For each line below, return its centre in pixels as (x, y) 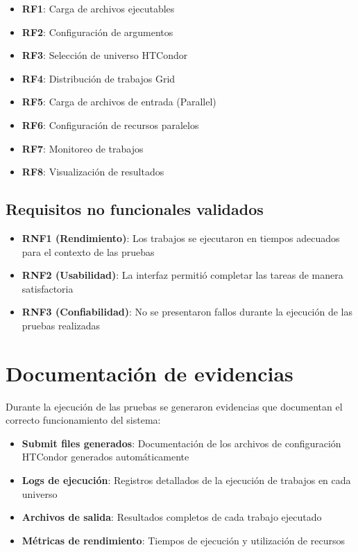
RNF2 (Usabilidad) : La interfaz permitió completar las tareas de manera (182, 275)
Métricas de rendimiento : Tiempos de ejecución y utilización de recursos (183, 540)
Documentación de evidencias (150, 373)
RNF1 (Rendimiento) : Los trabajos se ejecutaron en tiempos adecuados (181, 238)
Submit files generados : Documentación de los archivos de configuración (181, 443)
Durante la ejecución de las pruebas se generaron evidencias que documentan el (174, 406)
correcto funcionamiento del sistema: (83, 420)
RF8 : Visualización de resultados (93, 172)
